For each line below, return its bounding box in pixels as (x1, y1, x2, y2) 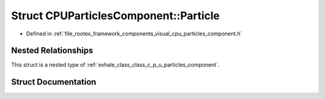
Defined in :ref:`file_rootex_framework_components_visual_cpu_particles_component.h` (26, 30, 243, 37)
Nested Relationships (11, 46, 93, 56)
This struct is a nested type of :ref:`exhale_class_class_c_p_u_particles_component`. (11, 61, 220, 68)
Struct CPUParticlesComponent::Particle (11, 9, 220, 22)
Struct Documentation (11, 77, 96, 87)
